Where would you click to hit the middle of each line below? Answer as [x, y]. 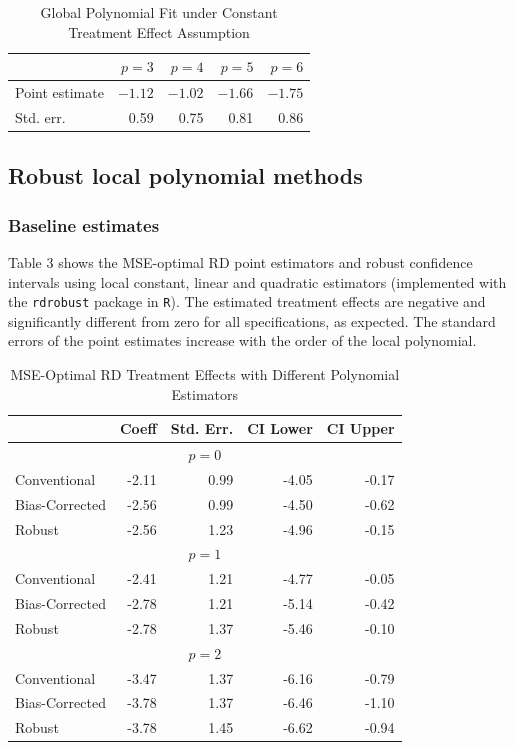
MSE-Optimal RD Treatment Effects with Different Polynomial [205, 374]
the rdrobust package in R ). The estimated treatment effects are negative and [247, 301]
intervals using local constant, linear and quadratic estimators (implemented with [257, 281]
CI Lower [280, 428]
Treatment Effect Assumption [159, 31]
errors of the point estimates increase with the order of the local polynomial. [242, 340]
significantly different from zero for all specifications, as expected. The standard [252, 320]
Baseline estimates [84, 224]
